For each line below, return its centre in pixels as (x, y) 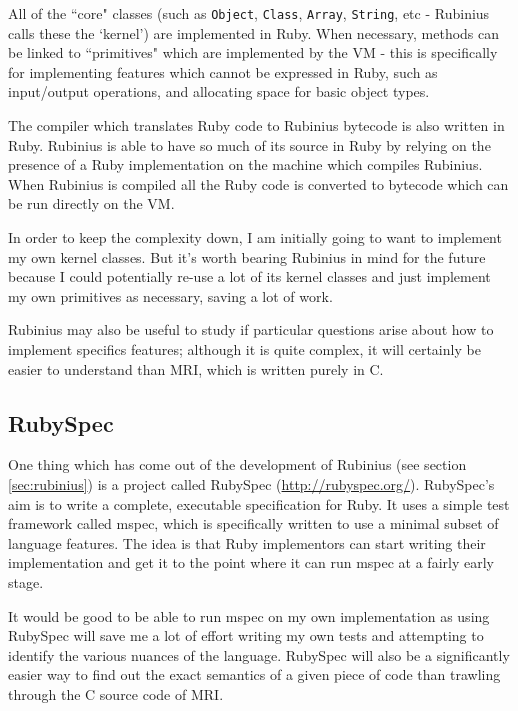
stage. (26, 581)
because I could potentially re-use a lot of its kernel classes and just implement (249, 276)
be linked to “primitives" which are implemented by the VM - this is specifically (253, 52)
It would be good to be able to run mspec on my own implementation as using (249, 615)
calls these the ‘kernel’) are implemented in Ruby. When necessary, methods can (254, 32)
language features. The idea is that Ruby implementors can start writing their (247, 542)
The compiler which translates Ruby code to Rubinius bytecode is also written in (256, 125)
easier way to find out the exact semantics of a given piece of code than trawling (254, 674)
